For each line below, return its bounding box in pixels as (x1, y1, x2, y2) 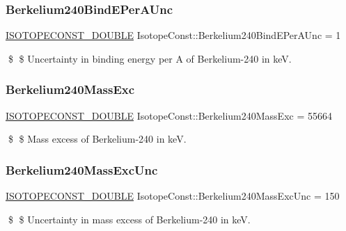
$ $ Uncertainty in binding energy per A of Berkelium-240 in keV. (8, 51, 292, 65)
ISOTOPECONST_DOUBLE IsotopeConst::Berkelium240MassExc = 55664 (6, 108, 332, 122)
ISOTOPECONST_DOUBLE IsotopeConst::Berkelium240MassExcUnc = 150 (6, 189, 340, 203)
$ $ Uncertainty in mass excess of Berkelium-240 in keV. (8, 212, 251, 226)
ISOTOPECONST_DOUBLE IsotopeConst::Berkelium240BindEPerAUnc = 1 (6, 28, 341, 42)
